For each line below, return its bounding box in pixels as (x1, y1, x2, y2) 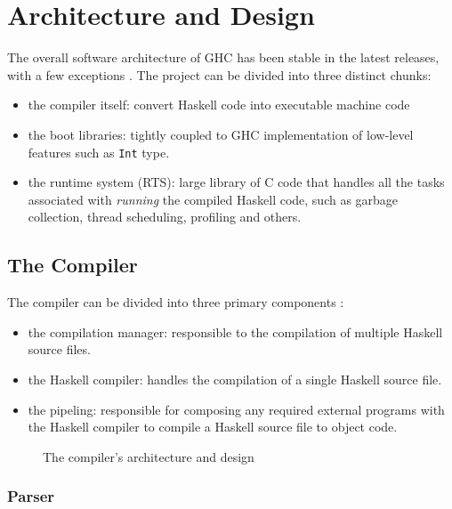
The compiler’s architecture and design (43, 447, 254, 465)
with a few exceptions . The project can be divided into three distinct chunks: (7, 65, 432, 84)
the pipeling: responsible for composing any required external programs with (28, 400, 445, 418)
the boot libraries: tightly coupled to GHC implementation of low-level (28, 125, 414, 143)
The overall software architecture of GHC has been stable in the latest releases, (7, 48, 440, 67)
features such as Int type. (28, 142, 170, 161)
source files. (28, 340, 91, 359)
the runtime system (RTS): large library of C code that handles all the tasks (28, 173, 445, 191)
